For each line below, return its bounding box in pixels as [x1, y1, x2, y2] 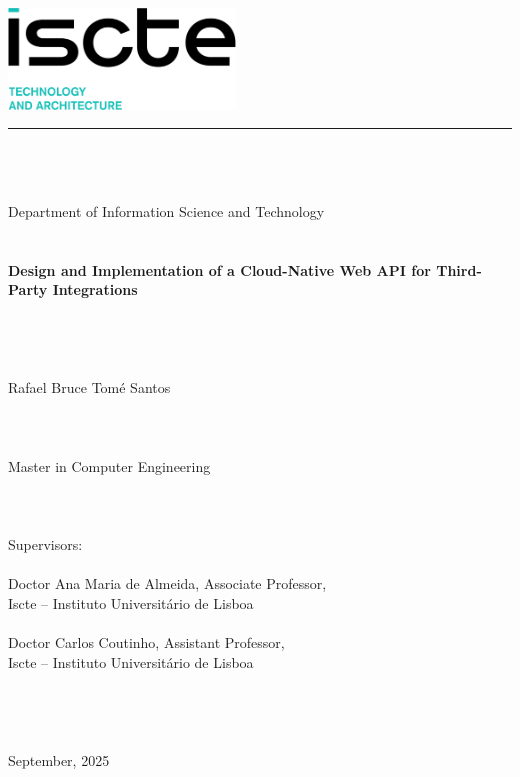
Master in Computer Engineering [8, 455, 211, 476]
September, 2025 [8, 749, 110, 770]
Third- [436, 259, 482, 280]
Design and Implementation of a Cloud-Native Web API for [8, 259, 431, 280]
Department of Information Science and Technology [8, 201, 325, 222]
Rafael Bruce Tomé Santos [8, 377, 171, 398]
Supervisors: [8, 534, 83, 555]
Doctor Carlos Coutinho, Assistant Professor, [8, 632, 285, 653]
